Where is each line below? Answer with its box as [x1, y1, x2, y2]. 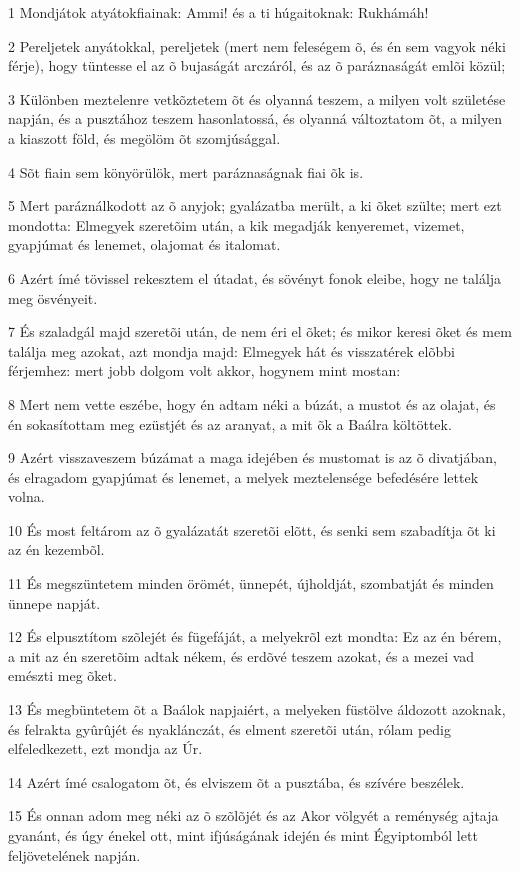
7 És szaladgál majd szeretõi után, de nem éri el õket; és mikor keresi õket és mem [8, 321, 512, 342]
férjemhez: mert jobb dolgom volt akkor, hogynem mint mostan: [8, 360, 401, 381]
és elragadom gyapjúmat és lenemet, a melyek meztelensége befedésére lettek [8, 466, 479, 487]
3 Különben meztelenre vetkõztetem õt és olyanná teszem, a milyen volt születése [8, 88, 506, 109]
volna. [8, 486, 45, 507]
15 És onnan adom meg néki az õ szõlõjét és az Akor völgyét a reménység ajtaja [8, 805, 499, 826]
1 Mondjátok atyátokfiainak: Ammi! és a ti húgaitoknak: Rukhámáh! [8, 2, 429, 22]
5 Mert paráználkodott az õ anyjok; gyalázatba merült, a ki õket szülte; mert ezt [8, 195, 502, 216]
